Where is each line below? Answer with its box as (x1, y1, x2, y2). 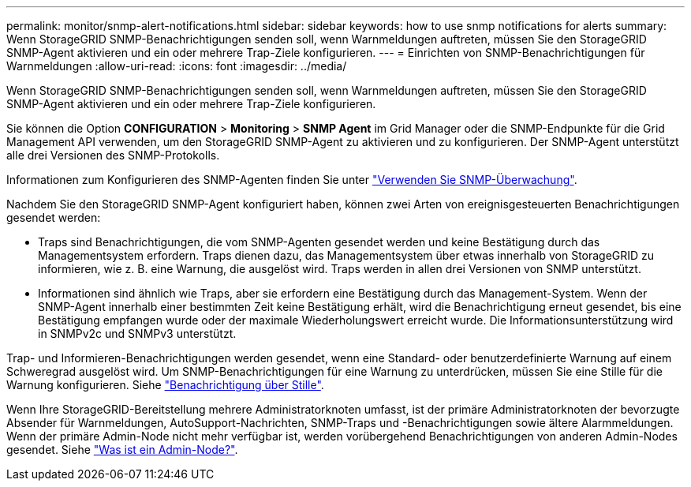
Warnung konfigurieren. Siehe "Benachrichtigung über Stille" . (6, 378, 324, 391)
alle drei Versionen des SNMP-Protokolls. (6, 148, 220, 162)
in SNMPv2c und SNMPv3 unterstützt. (38, 327, 237, 340)
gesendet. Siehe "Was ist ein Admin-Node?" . (6, 443, 238, 456)
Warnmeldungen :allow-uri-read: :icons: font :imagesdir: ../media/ (6, 59, 347, 73)
